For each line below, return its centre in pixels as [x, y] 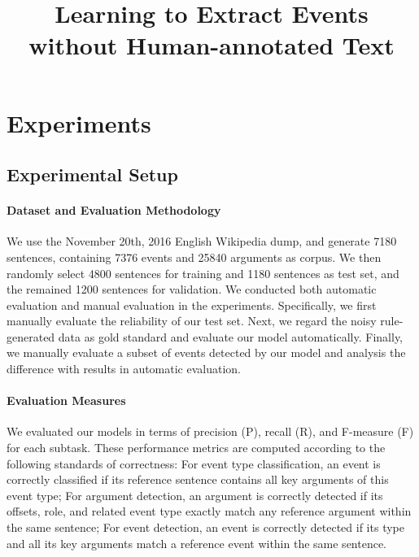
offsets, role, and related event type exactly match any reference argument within [209, 511]
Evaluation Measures [66, 400]
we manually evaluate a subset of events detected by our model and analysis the [206, 352]
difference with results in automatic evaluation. [124, 369]
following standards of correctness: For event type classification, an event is [194, 463]
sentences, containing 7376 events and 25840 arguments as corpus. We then [194, 257]
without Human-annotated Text [212, 45]
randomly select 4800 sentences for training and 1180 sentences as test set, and [203, 273]
